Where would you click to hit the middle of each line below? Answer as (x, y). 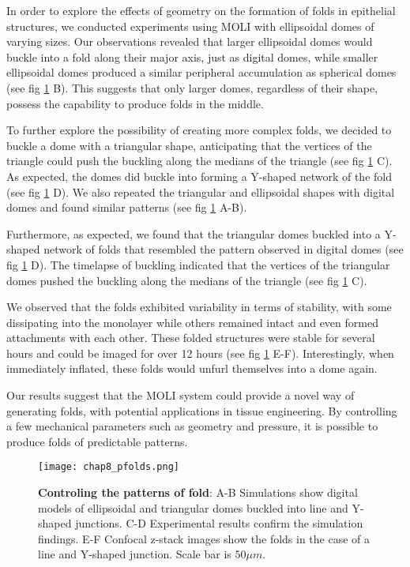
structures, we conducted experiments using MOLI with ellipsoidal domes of (190, 26)
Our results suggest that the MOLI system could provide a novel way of (181, 395)
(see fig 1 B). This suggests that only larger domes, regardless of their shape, (192, 87)
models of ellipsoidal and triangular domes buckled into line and (193, 507)
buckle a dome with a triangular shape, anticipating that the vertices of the (189, 145)
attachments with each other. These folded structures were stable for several (191, 338)
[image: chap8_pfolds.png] (109, 467)
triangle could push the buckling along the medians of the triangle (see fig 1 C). (199, 161)
